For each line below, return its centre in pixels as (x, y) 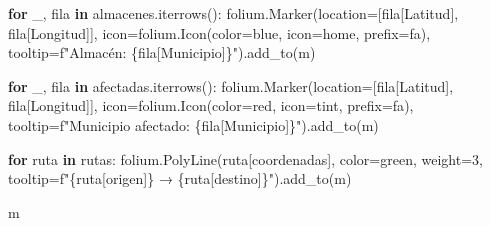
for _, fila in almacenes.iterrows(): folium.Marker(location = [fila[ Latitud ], (233, 13)
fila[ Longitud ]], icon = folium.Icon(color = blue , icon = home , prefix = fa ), (219, 32)
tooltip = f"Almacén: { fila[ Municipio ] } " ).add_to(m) (162, 52)
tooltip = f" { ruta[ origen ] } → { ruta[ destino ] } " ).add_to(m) (180, 178)
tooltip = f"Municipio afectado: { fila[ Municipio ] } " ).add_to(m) (193, 124)
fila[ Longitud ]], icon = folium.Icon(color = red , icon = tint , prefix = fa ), (211, 105)
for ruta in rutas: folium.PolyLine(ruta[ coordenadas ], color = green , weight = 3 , (245, 158)
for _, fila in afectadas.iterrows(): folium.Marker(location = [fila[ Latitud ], (231, 85)
